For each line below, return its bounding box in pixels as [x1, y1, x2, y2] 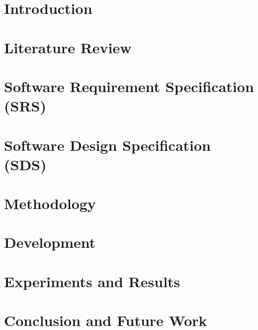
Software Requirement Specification [4, 76, 254, 96]
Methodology [4, 193, 96, 214]
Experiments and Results [4, 271, 180, 291]
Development [4, 232, 96, 252]
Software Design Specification [4, 134, 211, 155]
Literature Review [4, 37, 132, 57]
